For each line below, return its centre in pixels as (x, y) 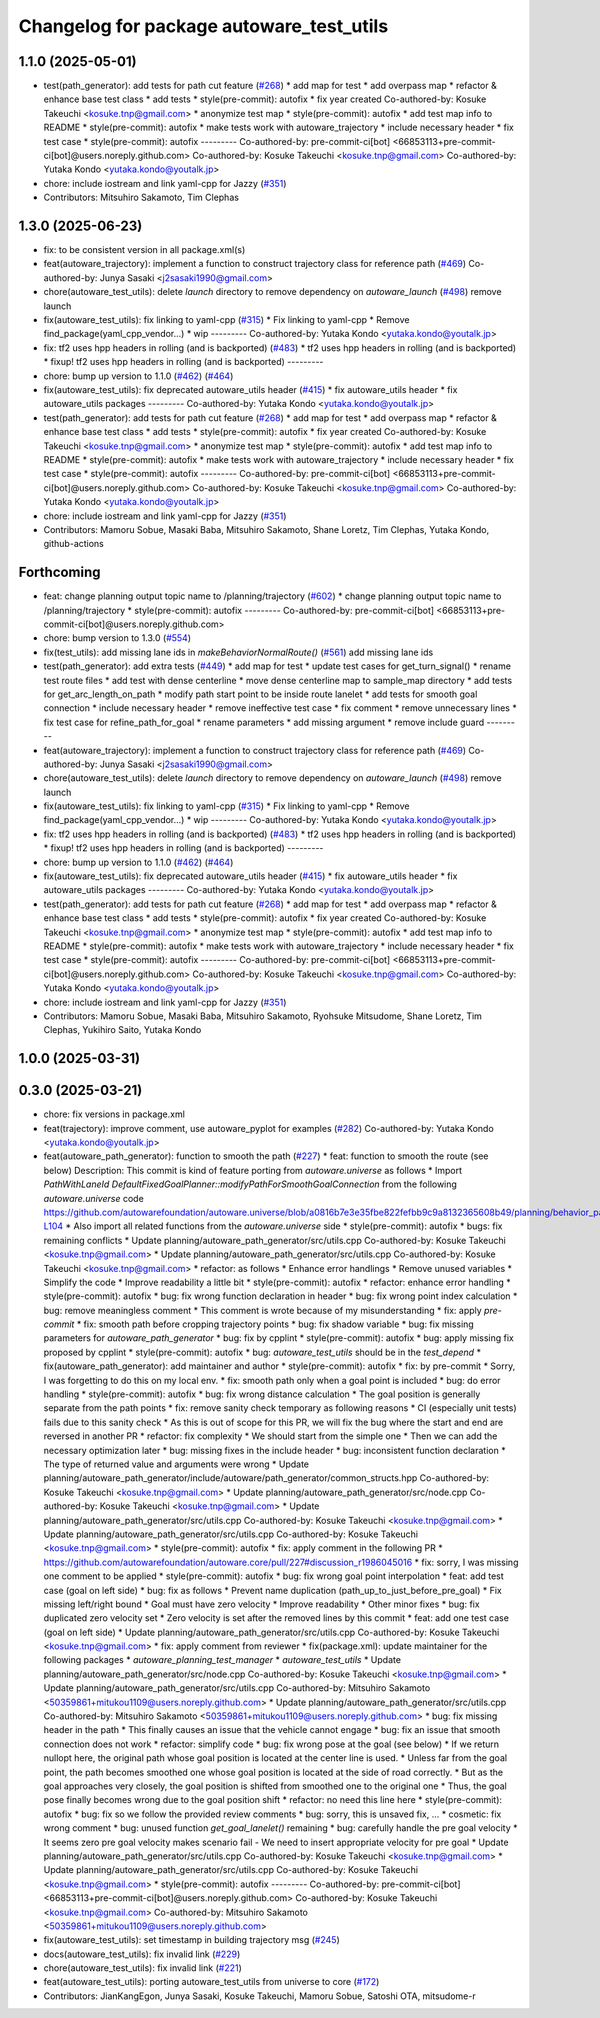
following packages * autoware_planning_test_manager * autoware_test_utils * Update (222, 1660)
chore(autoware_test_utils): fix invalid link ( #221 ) (142, 1968)
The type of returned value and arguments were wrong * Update (176, 1464)
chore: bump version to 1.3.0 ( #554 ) (117, 638)
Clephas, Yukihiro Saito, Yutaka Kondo (122, 1030)
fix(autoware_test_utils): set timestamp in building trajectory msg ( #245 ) (191, 1940)
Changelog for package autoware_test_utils (203, 26)
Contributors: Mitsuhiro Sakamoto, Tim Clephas (141, 197)
